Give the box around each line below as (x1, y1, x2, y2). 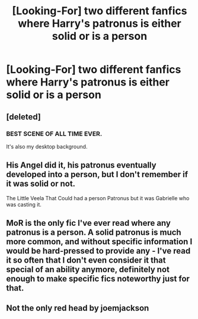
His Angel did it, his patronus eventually (6, 160, 157, 170)
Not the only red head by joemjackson (6, 303, 149, 313)
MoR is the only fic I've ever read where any (6, 218, 171, 228)
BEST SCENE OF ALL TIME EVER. (6, 130, 103, 138)
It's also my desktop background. (6, 143, 88, 150)
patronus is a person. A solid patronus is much (6, 228, 182, 238)
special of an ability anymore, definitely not (6, 264, 170, 274)
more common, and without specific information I (6, 236, 193, 247)
